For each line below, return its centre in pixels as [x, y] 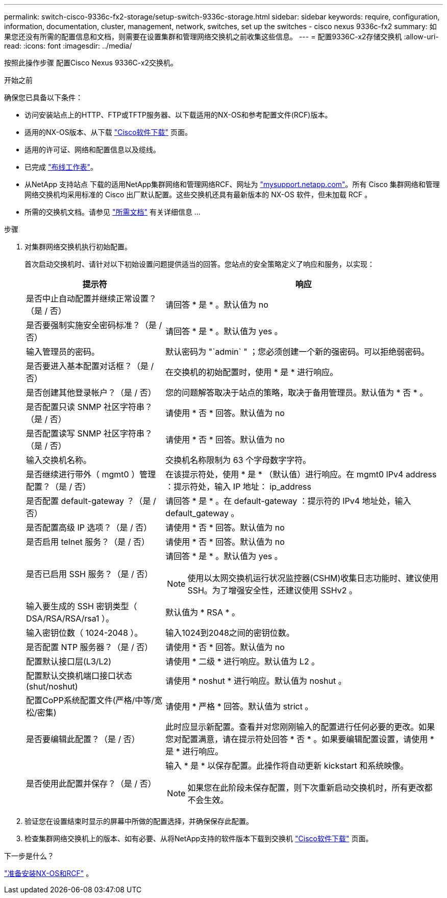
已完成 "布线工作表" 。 [61, 167]
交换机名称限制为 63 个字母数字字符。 [238, 460]
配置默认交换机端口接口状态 [79, 676]
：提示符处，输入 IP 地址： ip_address [238, 487]
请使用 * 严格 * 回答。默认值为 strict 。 [239, 706]
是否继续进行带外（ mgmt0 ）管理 [91, 474]
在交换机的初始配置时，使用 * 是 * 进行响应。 [252, 372]
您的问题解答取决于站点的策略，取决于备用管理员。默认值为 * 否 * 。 [297, 393]
